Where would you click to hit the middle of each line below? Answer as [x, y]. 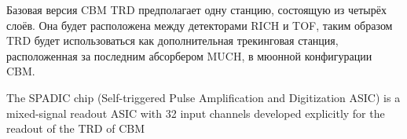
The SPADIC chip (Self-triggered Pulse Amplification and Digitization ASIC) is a [203, 97]
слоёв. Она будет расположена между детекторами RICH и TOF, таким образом [200, 25]
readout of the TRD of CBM [76, 128]
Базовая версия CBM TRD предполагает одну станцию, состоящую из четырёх [196, 9]
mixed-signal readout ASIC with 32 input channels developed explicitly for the [196, 113]
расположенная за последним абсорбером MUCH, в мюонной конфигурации [189, 55]
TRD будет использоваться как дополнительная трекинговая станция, [172, 40]
